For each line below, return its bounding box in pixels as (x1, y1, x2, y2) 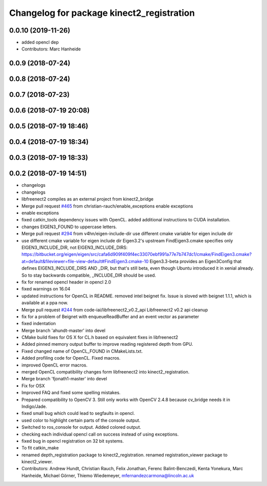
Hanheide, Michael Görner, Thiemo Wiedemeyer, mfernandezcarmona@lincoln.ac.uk (21, 472, 194, 479)
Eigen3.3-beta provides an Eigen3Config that (149, 258, 242, 264)
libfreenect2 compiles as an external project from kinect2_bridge (21, 196, 154, 202)
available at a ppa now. (21, 300, 69, 306)
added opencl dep (21, 40, 59, 45)
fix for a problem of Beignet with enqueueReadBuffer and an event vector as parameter (21, 314, 199, 320)
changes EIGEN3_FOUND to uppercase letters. (21, 224, 117, 230)
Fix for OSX (21, 383, 45, 389)
